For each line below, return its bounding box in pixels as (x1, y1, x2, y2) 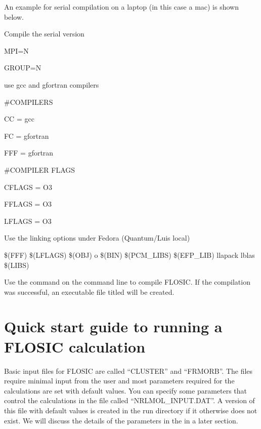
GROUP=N (4, 62, 41, 73)
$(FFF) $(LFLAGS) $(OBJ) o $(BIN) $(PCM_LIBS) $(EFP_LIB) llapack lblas (4, 249, 255, 260)
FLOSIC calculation (4, 336, 146, 357)
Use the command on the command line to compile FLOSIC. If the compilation (4, 277, 250, 287)
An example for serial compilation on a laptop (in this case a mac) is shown (4, 2, 239, 12)
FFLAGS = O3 (4, 199, 52, 209)
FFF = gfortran (4, 147, 54, 158)
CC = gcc (4, 113, 34, 124)
